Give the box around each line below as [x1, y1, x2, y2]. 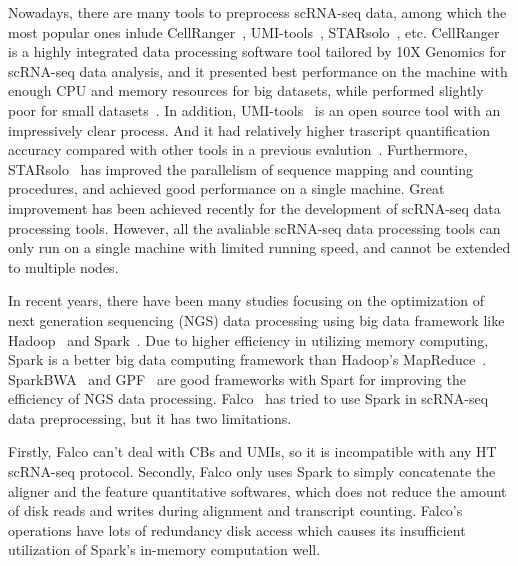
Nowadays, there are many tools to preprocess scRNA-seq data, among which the [8, 2, 507, 22]
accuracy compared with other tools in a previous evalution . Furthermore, [8, 139, 468, 160]
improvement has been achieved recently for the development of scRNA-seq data [8, 197, 501, 218]
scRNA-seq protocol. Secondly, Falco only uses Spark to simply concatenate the [8, 461, 496, 482]
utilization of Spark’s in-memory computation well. [8, 539, 321, 560]
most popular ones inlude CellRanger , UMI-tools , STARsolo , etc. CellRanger [8, 21, 500, 42]
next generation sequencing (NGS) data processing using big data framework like [8, 309, 505, 330]
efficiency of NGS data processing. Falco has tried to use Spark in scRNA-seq [8, 388, 489, 409]
